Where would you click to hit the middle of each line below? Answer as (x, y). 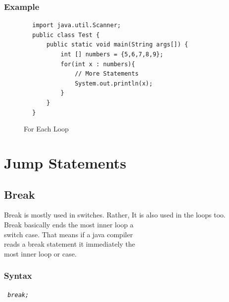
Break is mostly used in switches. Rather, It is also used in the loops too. (115, 215)
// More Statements (107, 74)
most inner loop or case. (40, 253)
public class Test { (66, 35)
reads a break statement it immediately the (70, 244)
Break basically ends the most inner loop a (69, 224)
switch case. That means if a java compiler (69, 234)
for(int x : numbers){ (98, 64)
